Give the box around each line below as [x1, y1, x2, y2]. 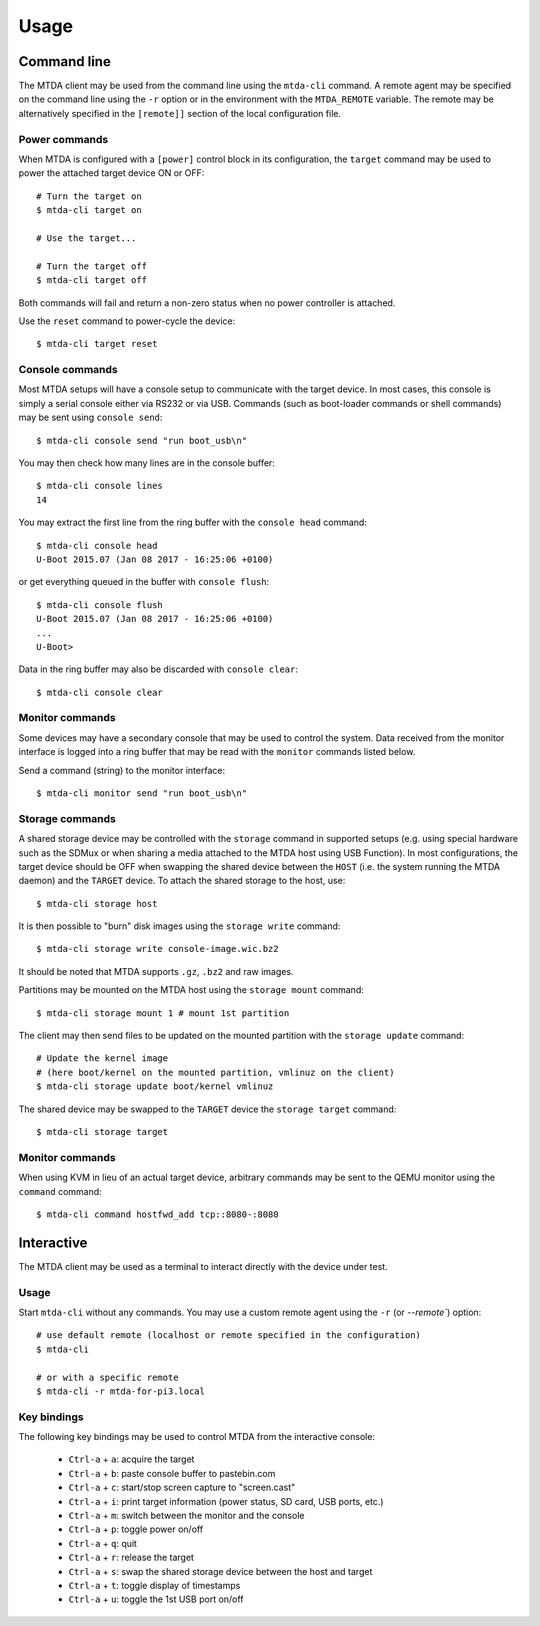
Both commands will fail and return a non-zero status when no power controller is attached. [18, 296, 396, 309]
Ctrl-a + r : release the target [68, 1551, 195, 1564]
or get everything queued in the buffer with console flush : [18, 576, 270, 588]
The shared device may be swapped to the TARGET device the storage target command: [18, 1103, 397, 1115]
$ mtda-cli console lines [36, 480, 164, 492]
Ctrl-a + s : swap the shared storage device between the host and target [68, 1565, 373, 1577]
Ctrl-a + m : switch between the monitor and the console [68, 1510, 305, 1521]
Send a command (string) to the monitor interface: [18, 764, 225, 776]
